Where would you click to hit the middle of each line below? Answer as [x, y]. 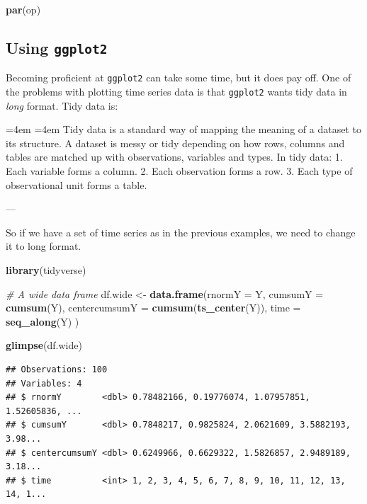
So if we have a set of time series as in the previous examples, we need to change [181, 232]
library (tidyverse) [46, 270]
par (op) [23, 9]
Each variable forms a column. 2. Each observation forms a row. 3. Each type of [179, 171]
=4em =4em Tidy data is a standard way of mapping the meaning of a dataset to [183, 129]
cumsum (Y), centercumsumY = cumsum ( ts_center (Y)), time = [153, 308]
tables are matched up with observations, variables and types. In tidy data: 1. [174, 157]
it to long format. [44, 246]
